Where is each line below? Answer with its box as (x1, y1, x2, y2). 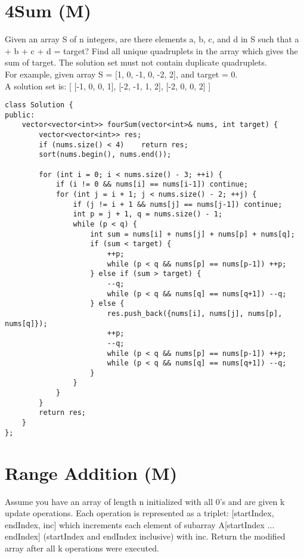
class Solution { (5, 101, 73, 110)
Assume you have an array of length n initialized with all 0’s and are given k (5, 495, 285, 507)
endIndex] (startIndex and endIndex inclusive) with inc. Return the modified (5, 530, 286, 542)
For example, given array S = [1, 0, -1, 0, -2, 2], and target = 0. (5, 67, 238, 80)
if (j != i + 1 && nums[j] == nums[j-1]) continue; (73, 200, 283, 209)
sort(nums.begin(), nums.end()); (39, 150, 172, 159)
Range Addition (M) (5, 460, 178, 485)
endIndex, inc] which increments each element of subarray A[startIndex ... (5, 518, 275, 531)
